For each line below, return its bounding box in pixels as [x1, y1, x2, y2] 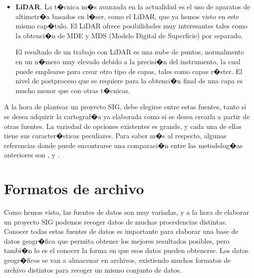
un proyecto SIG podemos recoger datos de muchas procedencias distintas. [4, 216, 227, 227]
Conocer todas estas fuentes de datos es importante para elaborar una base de [4, 226, 238, 236]
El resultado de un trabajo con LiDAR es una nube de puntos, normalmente [15, 47, 244, 57]
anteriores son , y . [4, 150, 60, 160]
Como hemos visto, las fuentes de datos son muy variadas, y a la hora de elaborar [4, 207, 249, 217]
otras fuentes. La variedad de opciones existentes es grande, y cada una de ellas [4, 121, 242, 131]
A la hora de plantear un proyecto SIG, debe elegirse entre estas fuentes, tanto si [4, 101, 246, 112]
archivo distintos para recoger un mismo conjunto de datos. [4, 264, 182, 275]
